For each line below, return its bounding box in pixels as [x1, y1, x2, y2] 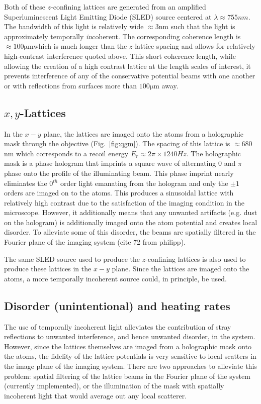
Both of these [4, 2, 45, 12]
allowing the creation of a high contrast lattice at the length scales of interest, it [4, 60, 251, 71]
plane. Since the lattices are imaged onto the [112, 263, 249, 274]
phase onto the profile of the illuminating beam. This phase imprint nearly [4, 167, 234, 178]
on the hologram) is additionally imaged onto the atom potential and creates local [4, 217, 257, 227]
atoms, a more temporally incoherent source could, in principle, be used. [4, 273, 227, 283]
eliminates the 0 [4, 177, 53, 188]
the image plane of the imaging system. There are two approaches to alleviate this [4, 361, 257, 371]
